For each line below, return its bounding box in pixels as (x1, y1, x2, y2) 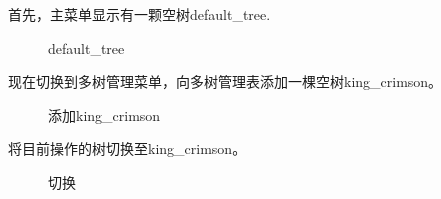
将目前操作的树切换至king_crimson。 (8, 138, 247, 159)
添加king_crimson (48, 104, 161, 125)
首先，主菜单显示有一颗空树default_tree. (8, 4, 271, 24)
